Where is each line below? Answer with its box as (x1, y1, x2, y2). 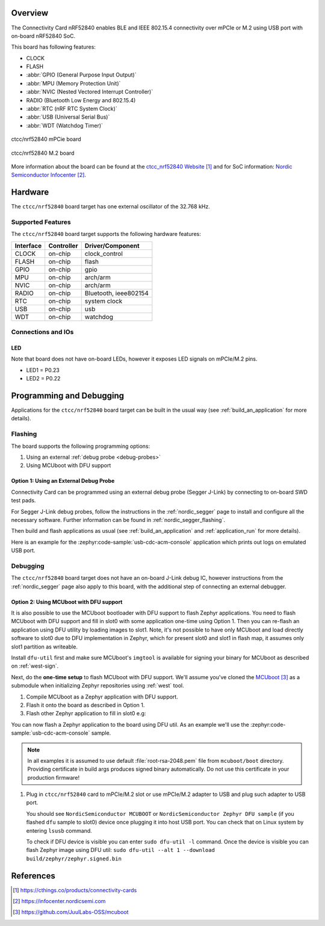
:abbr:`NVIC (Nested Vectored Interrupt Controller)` (26, 88, 153, 96)
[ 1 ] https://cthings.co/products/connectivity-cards (13, 886, 137, 893)
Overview (11, 8, 49, 18)
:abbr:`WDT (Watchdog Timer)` (26, 122, 104, 129)
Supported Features (11, 218, 72, 226)
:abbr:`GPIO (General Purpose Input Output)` (26, 71, 137, 78)
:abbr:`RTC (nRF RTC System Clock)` (26, 105, 117, 113)
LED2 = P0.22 (26, 375, 61, 382)
